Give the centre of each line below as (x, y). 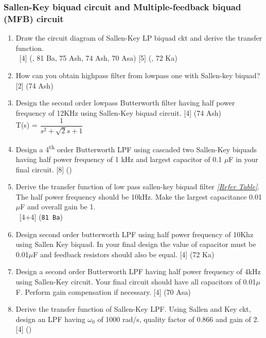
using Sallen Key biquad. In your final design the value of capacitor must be (136, 244)
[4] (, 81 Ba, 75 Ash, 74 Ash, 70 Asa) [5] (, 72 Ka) (98, 58)
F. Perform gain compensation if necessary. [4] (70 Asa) (103, 291)
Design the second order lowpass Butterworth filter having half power (125, 103)
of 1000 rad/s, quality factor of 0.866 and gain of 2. (178, 319)
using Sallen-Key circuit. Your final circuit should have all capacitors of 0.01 (136, 281)
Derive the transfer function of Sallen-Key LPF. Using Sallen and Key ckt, (133, 309)
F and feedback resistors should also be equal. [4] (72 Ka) (124, 254)
